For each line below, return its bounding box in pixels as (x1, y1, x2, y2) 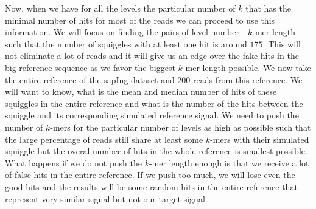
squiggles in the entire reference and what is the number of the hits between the (5, 97, 303, 109)
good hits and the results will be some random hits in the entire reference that (5, 180, 298, 193)
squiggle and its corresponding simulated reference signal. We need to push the (5, 109, 299, 122)
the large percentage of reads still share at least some (5, 132, 203, 145)
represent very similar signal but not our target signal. (5, 192, 208, 205)
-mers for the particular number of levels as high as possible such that (50, 120, 311, 133)
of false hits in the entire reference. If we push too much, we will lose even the (5, 168, 295, 181)
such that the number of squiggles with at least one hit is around (5, 37, 247, 50)
